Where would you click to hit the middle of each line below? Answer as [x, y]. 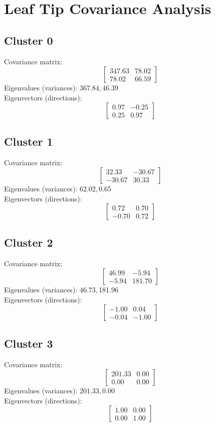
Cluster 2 [29, 242]
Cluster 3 [29, 343]
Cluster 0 [29, 40]
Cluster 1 [29, 141]
